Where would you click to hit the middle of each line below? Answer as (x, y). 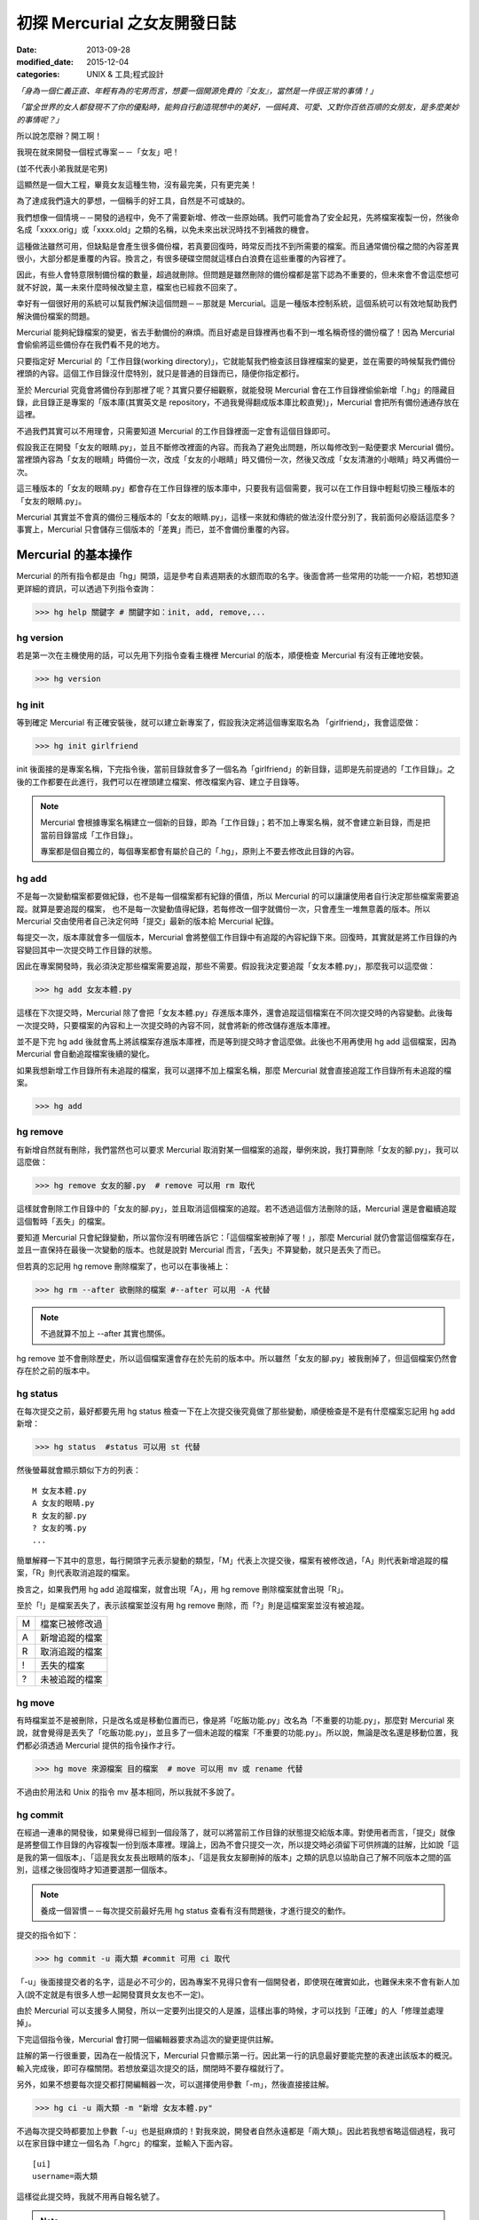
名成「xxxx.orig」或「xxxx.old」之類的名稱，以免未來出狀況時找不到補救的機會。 (165, 230)
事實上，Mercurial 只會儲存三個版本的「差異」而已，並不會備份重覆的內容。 (155, 529)
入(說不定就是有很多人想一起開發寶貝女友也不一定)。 (113, 1994)
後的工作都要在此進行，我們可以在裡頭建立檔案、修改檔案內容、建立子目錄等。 (160, 781)
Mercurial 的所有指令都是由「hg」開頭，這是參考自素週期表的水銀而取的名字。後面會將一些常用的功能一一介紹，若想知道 (237, 576)
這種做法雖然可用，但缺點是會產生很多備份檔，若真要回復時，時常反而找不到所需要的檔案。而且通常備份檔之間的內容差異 (238, 246)
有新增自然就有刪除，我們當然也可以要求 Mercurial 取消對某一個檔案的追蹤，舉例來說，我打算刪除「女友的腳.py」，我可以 (238, 1149)
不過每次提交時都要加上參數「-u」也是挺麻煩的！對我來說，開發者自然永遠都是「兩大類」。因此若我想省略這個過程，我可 (236, 2130)
